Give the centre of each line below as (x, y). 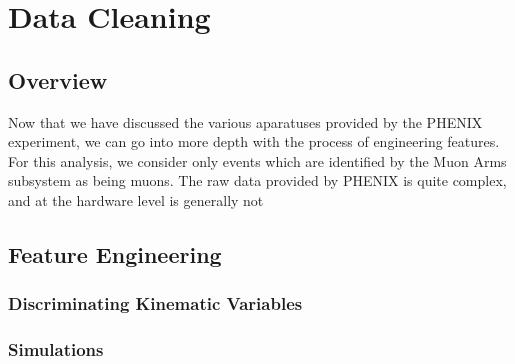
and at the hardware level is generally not (136, 199)
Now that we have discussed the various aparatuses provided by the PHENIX (245, 121)
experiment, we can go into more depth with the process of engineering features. (254, 141)
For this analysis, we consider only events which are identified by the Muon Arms (257, 160)
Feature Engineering (115, 253)
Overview (58, 79)
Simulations (56, 349)
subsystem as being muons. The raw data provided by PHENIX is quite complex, (257, 180)
